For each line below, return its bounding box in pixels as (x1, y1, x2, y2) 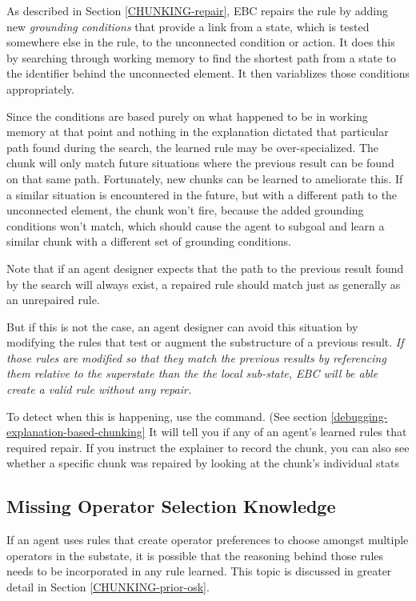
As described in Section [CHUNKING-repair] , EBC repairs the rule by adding (6, 2, 388, 18)
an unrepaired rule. (6, 291, 100, 308)
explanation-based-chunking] (6, 423, 146, 440)
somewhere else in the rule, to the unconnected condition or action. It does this (6, 34, 395, 50)
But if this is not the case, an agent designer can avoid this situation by (6, 318, 358, 335)
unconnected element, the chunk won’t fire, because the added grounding (6, 202, 364, 218)
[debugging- (330, 407, 388, 424)
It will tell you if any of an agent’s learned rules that (149, 423, 407, 440)
